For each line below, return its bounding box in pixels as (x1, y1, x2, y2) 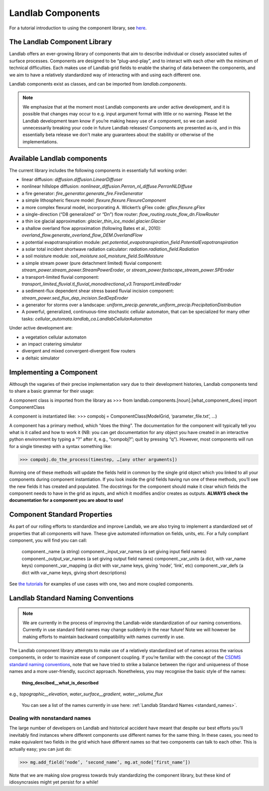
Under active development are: (9, 325, 73, 331)
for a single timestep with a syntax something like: (9, 443, 112, 449)
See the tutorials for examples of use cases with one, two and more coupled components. (9, 581, 194, 587)
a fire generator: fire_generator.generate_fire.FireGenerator (21, 190, 143, 196)
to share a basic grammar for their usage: (9, 388, 95, 394)
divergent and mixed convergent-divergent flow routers (21, 348, 135, 354)
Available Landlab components (9, 154, 107, 163)
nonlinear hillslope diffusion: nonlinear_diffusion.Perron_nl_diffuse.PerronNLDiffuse (21, 183, 193, 189)
